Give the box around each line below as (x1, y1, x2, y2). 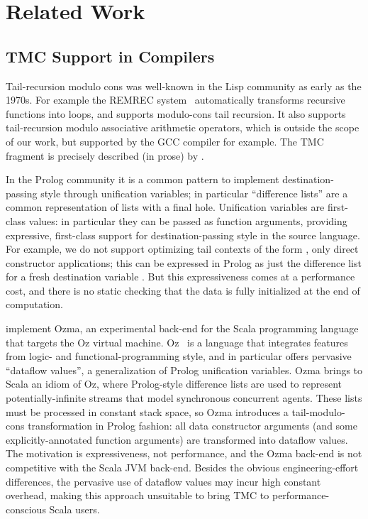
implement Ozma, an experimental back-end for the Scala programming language (6, 321, 359, 336)
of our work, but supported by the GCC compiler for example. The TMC (6, 133, 324, 148)
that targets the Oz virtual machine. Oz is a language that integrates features (6, 334, 348, 349)
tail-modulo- (291, 404, 345, 419)
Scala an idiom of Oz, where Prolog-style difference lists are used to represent (6, 376, 342, 391)
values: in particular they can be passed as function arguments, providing (28, 213, 347, 228)
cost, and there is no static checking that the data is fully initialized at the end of (6, 283, 360, 297)
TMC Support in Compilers (6, 45, 215, 67)
